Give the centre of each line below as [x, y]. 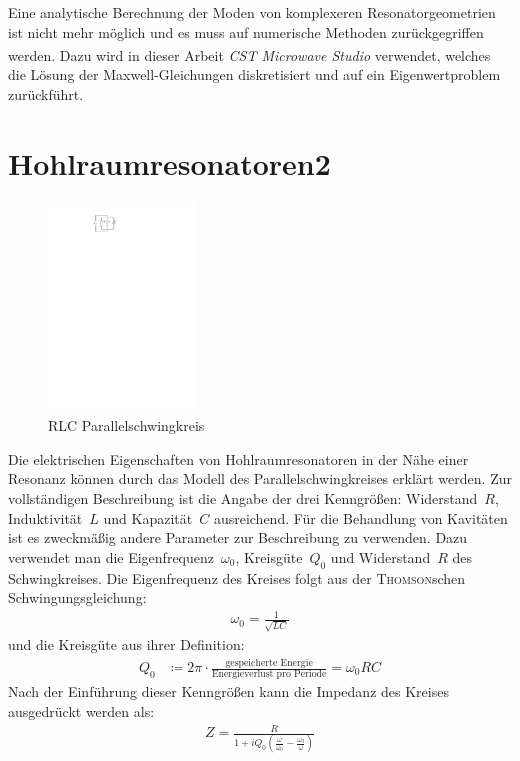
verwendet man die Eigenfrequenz [111, 556]
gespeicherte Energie [269, 662]
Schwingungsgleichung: [77, 597]
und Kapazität [148, 517]
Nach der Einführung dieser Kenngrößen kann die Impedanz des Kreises [228, 691]
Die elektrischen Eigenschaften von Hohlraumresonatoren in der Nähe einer [238, 458]
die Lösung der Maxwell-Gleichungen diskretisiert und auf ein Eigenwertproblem [254, 74]
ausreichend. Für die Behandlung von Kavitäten [360, 517]
